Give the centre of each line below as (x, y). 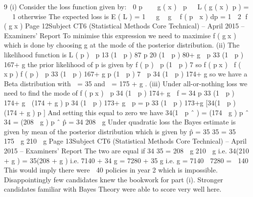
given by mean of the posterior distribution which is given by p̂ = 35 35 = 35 (120, 131)
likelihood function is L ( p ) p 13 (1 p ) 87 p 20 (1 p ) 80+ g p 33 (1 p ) (124, 54)
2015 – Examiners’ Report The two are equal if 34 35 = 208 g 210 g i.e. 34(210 (126, 150)
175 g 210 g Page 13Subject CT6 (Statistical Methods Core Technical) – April (125, 141)
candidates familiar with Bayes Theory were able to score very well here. (113, 189)
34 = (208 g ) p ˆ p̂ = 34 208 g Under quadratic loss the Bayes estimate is (120, 122)
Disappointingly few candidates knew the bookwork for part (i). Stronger (114, 179)
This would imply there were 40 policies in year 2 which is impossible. (111, 170)
